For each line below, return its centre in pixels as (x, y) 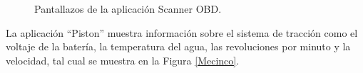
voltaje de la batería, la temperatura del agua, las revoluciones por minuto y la (178, 46)
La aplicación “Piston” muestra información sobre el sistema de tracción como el (182, 32)
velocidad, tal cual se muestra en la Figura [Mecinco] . (123, 60)
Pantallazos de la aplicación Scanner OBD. (128, 9)
